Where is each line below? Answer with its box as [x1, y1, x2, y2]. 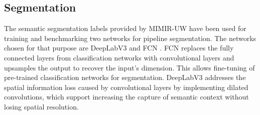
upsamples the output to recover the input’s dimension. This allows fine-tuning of [4, 62, 255, 72]
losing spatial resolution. [4, 101, 79, 111]
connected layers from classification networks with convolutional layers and [4, 52, 234, 62]
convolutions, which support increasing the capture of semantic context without [4, 91, 249, 102]
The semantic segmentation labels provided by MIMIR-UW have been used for [4, 23, 246, 33]
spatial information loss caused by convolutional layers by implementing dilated [4, 81, 248, 92]
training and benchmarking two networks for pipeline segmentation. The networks [4, 32, 256, 43]
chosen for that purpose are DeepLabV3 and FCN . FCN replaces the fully [4, 42, 234, 53]
